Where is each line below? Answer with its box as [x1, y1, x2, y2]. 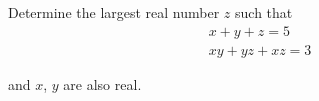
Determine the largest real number [8, 2, 220, 22]
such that [235, 2, 293, 22]
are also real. [63, 73, 142, 94]
